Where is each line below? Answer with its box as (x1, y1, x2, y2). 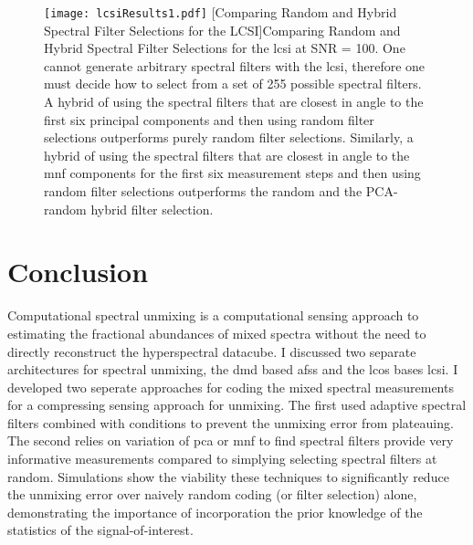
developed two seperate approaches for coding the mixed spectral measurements (7, 377, 454, 396)
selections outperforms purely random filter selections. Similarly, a (44, 128, 414, 147)
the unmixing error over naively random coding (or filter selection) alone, (7, 485, 417, 504)
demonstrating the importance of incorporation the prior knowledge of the (7, 502, 423, 521)
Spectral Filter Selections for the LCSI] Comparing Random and (44, 20, 401, 39)
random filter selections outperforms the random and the (44, 182, 363, 200)
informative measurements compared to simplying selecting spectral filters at (7, 449, 437, 468)
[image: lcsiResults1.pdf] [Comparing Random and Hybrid (44, 3, 397, 21)
